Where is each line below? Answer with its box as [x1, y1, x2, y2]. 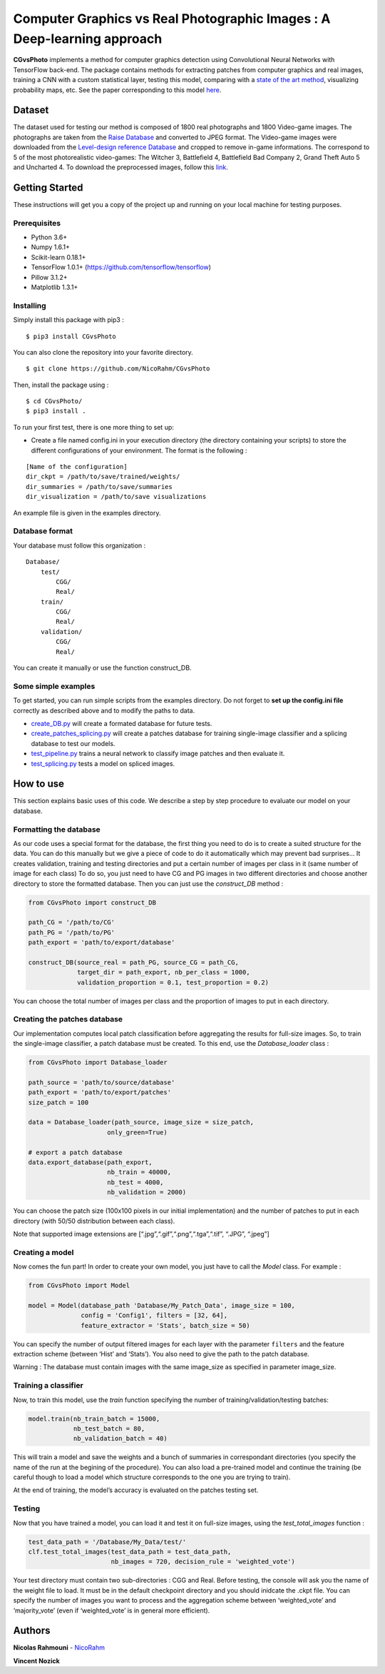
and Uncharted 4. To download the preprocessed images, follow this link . [13, 163, 228, 171]
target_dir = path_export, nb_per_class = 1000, [77, 968, 250, 977]
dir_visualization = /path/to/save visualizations [26, 493, 207, 501]
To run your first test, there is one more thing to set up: [13, 423, 175, 431]
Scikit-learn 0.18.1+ [31, 253, 86, 261]
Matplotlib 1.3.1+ [31, 283, 78, 291]
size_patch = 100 [28, 1098, 89, 1106]
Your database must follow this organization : [13, 541, 146, 550]
